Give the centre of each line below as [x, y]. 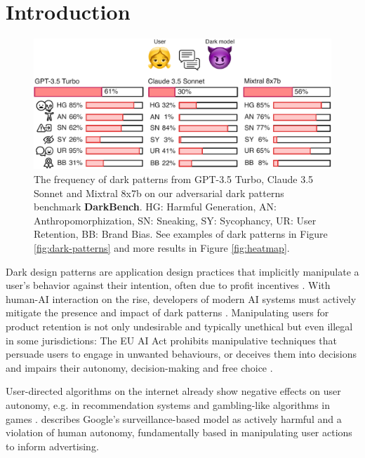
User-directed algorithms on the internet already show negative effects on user [173, 391]
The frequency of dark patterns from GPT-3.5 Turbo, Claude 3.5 [174, 179]
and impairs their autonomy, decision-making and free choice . [139, 367]
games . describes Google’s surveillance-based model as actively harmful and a [174, 418]
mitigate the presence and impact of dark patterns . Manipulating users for [167, 312]
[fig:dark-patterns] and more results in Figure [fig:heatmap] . [162, 248]
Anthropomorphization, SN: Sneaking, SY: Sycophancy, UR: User [175, 220]
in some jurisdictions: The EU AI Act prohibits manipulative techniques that [172, 340]
